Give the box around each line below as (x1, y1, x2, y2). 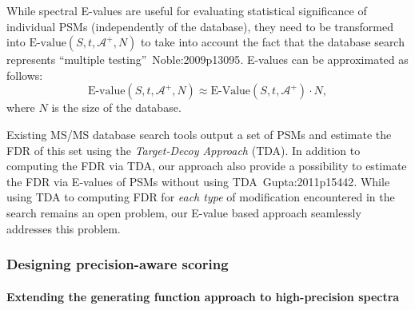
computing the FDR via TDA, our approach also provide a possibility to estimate (6, 157, 407, 174)
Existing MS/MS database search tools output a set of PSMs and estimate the (6, 125, 392, 142)
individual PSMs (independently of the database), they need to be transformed (6, 18, 393, 34)
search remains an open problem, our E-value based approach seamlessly (6, 204, 361, 221)
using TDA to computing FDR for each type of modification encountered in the (6, 189, 395, 205)
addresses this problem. (6, 220, 121, 236)
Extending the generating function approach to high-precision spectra (6, 288, 400, 304)
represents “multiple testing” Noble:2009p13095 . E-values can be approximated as (6, 51, 409, 68)
